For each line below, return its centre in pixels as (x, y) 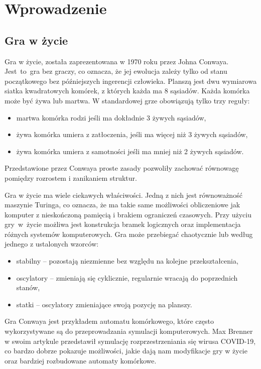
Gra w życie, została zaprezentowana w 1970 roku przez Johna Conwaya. (117, 61)
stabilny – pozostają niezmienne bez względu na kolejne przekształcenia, (127, 261)
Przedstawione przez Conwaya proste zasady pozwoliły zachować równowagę (122, 168)
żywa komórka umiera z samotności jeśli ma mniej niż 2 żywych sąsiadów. (130, 151)
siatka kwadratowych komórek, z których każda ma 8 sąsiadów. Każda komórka (127, 91)
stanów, (28, 287)
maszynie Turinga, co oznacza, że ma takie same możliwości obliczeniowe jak (122, 205)
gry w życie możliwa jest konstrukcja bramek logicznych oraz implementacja (123, 224)
